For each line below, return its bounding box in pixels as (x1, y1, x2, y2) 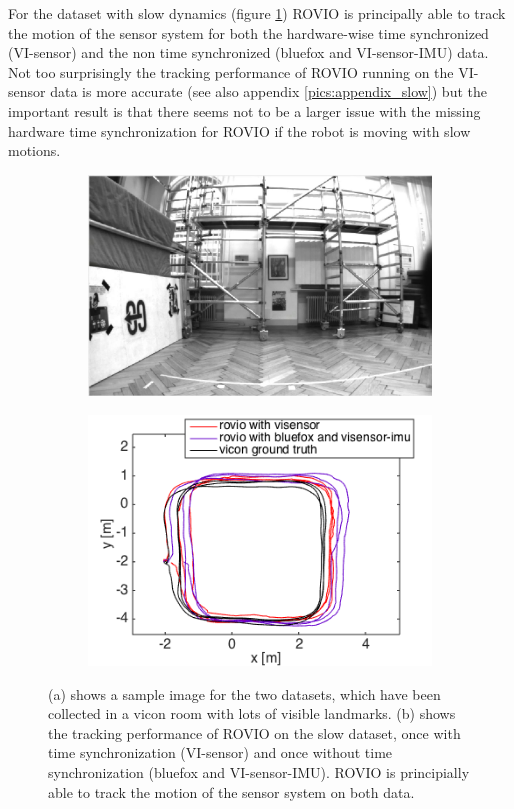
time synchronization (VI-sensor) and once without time (48, 742, 393, 763)
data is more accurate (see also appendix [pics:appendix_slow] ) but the (50, 81, 487, 102)
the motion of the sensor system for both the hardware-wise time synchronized (8, 22, 489, 43)
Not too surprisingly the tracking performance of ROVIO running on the (8, 61, 454, 82)
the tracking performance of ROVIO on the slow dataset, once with (48, 722, 461, 743)
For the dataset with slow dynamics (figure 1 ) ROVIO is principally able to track (8, 3, 506, 23)
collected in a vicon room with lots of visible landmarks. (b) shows (48, 703, 456, 724)
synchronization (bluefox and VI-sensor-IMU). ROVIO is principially (48, 762, 470, 783)
